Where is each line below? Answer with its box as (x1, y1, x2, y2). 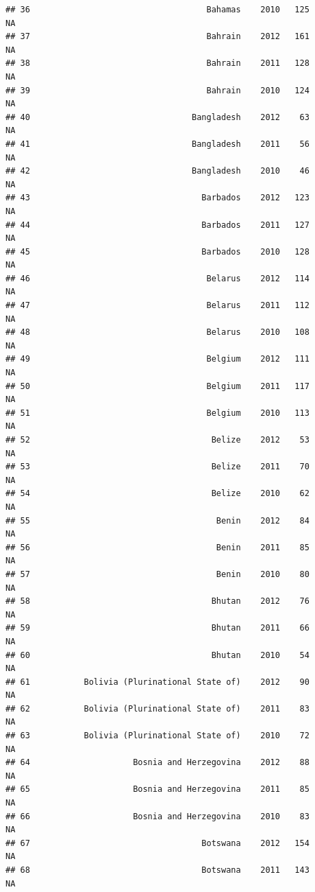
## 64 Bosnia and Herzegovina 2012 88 (5, 758, 310, 768)
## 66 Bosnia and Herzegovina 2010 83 (5, 811, 310, 821)
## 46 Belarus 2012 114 (5, 273, 310, 283)
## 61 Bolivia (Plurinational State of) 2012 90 (5, 677, 310, 687)
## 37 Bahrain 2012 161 (5, 32, 310, 42)
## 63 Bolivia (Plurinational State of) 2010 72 (5, 731, 310, 741)
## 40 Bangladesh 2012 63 (5, 112, 310, 122)
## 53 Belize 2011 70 (5, 462, 310, 472)
